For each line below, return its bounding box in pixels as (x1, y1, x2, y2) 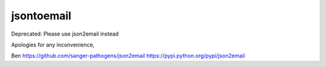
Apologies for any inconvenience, (11, 41, 95, 48)
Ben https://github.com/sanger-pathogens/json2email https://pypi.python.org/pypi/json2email (11, 52, 246, 60)
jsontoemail (11, 9, 72, 22)
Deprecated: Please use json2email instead (11, 30, 119, 37)
